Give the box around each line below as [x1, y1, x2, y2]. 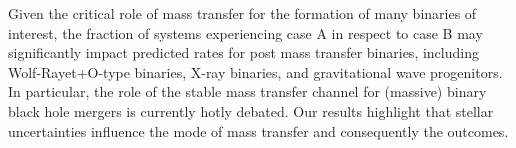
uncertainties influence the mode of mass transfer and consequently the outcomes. [8, 120, 509, 141]
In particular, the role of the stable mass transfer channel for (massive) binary [8, 81, 487, 102]
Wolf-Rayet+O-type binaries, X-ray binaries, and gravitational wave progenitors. [8, 61, 503, 82]
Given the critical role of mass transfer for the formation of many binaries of [8, 3, 477, 23]
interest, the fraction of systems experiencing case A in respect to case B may [8, 22, 483, 43]
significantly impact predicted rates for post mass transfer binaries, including [8, 42, 479, 63]
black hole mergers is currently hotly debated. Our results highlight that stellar [8, 100, 494, 121]
